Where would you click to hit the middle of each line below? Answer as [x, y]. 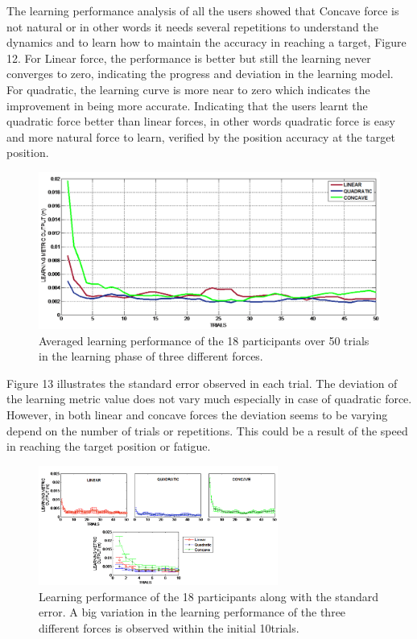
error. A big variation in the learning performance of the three [192, 612]
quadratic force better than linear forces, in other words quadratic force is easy [201, 121]
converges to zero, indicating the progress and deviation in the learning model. [200, 74]
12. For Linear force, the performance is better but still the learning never [189, 58]
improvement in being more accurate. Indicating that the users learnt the [187, 105]
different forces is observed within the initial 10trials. [169, 627]
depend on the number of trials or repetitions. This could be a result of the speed [207, 430]
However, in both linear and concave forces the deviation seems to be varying [197, 414]
